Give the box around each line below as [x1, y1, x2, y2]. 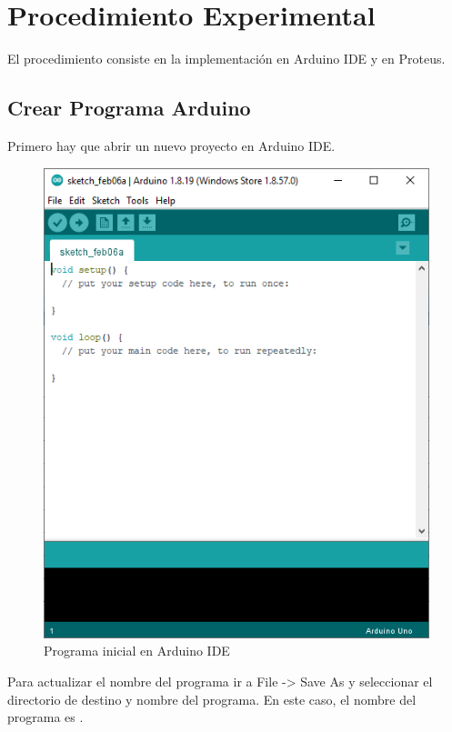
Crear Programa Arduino [7, 94, 251, 122]
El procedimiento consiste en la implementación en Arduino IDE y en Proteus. [7, 49, 446, 68]
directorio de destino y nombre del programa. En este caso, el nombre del [7, 689, 417, 708]
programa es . [7, 707, 84, 727]
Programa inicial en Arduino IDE [44, 641, 230, 660]
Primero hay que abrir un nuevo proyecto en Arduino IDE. [7, 135, 336, 155]
